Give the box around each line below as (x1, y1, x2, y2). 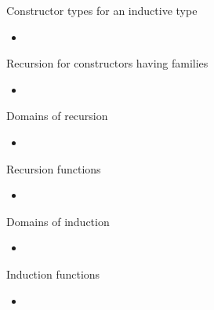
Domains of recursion (6, 108, 108, 124)
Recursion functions (6, 160, 101, 177)
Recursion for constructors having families (6, 55, 209, 71)
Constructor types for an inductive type (6, 2, 198, 18)
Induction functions (6, 265, 100, 282)
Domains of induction (6, 213, 110, 229)
